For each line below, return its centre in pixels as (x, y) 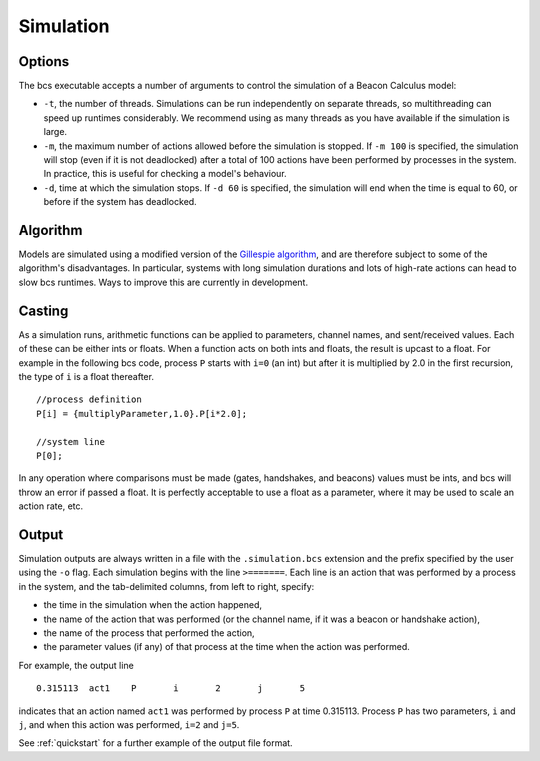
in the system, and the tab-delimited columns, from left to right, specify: (166, 586)
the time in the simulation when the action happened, (152, 605)
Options (44, 61)
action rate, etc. (51, 506)
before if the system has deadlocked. (120, 202)
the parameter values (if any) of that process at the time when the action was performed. (226, 647)
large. (55, 132)
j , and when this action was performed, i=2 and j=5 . (129, 724)
